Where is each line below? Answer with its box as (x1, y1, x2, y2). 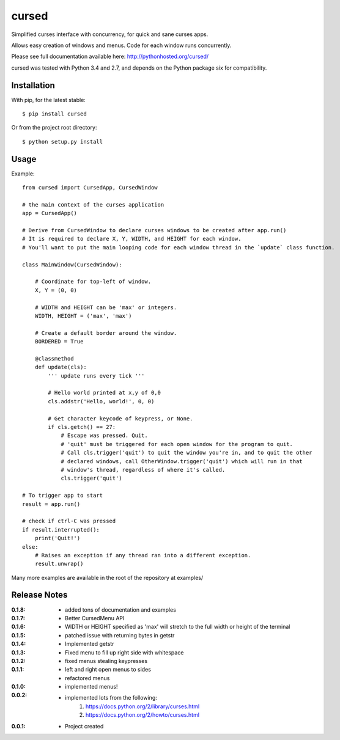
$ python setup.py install (22, 138, 103, 145)
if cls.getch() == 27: (48, 423, 116, 431)
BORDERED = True (34, 338, 84, 345)
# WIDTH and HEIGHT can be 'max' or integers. (34, 304, 177, 311)
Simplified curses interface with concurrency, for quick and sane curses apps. (11, 31, 209, 38)
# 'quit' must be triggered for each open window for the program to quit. (61, 441, 294, 447)
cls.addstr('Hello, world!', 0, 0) (48, 398, 155, 405)
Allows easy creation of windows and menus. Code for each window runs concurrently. (11, 42, 232, 49)
